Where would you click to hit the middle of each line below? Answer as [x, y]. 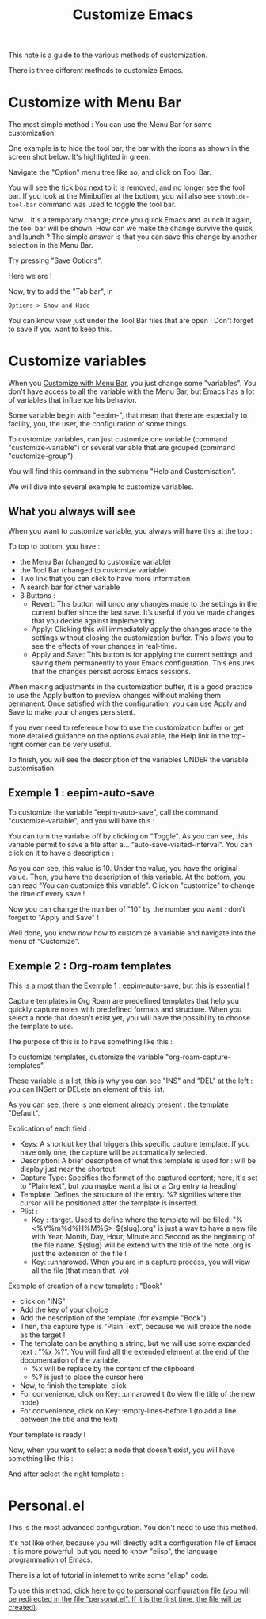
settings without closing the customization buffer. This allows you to [142, 638]
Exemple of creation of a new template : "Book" [86, 1286]
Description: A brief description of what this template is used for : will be [137, 1160]
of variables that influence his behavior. [72, 400]
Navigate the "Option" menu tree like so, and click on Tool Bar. [110, 172]
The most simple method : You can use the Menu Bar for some [110, 125]
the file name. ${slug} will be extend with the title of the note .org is [141, 1245]
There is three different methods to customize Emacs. [96, 71]
